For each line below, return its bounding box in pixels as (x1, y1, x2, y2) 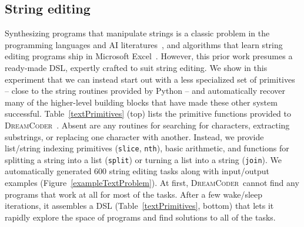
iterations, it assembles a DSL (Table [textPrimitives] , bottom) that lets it (5, 199, 274, 212)
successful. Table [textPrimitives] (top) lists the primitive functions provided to (5, 107, 292, 120)
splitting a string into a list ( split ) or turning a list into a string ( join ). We (5, 153, 282, 165)
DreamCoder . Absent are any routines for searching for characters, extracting (5, 118, 290, 131)
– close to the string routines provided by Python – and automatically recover (5, 84, 286, 97)
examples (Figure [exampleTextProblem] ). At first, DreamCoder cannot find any (5, 177, 299, 189)
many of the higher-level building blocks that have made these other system (5, 96, 278, 108)
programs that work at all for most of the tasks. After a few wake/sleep (5, 188, 263, 200)
